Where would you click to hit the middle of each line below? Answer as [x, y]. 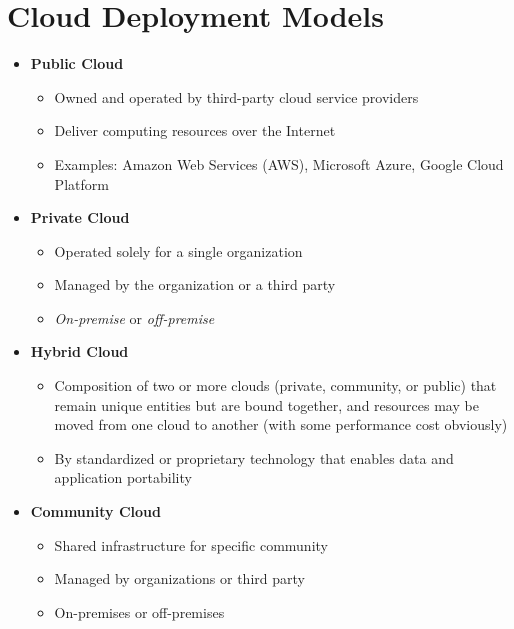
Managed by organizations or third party [179, 578]
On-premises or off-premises [139, 611]
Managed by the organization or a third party [195, 284]
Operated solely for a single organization [178, 250]
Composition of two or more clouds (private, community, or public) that [275, 385]
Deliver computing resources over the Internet [195, 130]
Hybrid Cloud [79, 351]
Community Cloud [95, 511]
